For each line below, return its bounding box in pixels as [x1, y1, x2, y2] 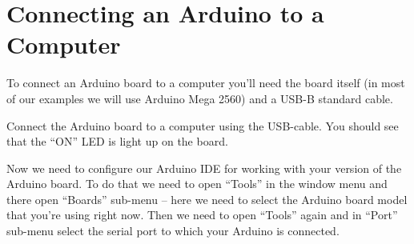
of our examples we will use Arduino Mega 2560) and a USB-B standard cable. [6, 90, 393, 106]
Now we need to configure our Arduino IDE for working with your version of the [6, 159, 402, 176]
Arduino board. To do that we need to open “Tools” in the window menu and [6, 175, 388, 192]
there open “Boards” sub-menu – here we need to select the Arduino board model [6, 190, 408, 207]
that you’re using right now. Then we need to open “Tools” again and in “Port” [6, 206, 398, 223]
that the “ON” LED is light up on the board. [6, 133, 228, 150]
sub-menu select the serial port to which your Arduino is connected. [6, 222, 340, 239]
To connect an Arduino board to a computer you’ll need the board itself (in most [6, 74, 405, 91]
